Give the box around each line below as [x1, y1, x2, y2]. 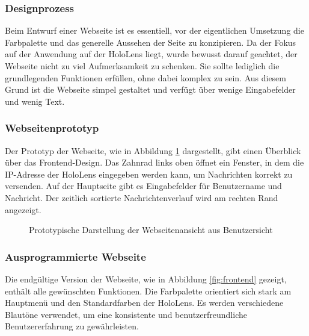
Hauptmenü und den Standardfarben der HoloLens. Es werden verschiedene [5, 296, 284, 309]
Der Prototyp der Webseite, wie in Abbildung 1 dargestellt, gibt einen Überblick [5, 144, 301, 157]
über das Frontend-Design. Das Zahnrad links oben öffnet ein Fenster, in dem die [5, 156, 304, 169]
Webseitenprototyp [5, 120, 99, 135]
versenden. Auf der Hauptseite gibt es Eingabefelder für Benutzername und [5, 179, 282, 192]
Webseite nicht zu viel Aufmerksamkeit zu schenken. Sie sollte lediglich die [5, 60, 280, 72]
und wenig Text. [5, 95, 65, 107]
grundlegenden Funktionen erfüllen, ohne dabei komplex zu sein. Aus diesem [5, 71, 286, 84]
